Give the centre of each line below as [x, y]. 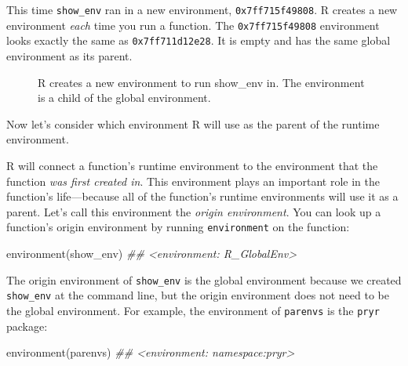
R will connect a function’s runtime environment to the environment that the [192, 165]
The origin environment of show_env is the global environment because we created [204, 279]
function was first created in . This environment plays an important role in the [193, 181]
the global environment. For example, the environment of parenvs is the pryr [193, 310]
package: [27, 326]
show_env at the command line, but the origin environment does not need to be [198, 295]
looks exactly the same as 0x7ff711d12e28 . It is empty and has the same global [199, 40]
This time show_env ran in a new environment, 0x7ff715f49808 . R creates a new [202, 9]
